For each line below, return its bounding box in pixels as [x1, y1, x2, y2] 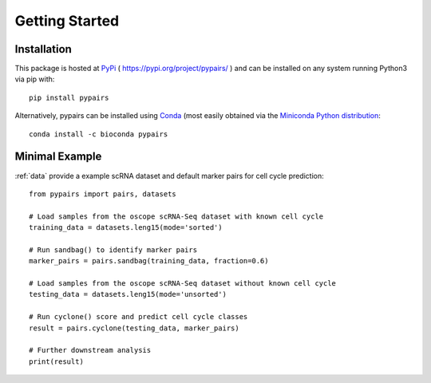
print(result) [29, 357, 84, 366]
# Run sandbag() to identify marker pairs [29, 245, 198, 255]
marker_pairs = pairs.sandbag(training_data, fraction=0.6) [29, 256, 269, 266]
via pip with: [14, 74, 55, 84]
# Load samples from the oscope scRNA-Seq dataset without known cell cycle [29, 279, 337, 288]
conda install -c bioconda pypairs [29, 129, 168, 139]
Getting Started [14, 12, 120, 30]
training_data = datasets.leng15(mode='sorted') [29, 223, 223, 232]
